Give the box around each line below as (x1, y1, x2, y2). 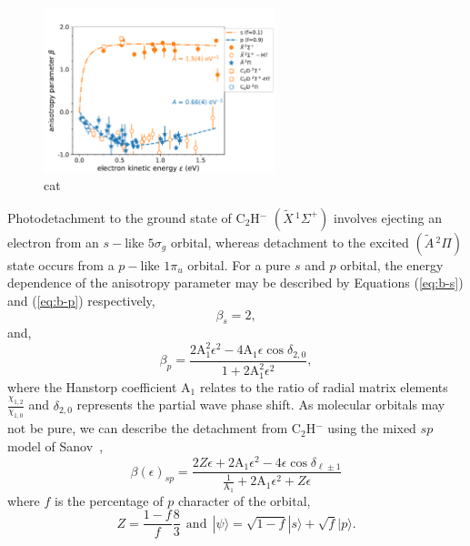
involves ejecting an (333, 207, 443, 227)
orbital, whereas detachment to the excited (170, 232, 409, 251)
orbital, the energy (340, 255, 444, 274)
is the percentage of (55, 490, 164, 510)
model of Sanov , (7, 436, 104, 455)
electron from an (7, 232, 99, 251)
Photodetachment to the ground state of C (7, 207, 245, 227)
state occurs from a (7, 255, 115, 274)
